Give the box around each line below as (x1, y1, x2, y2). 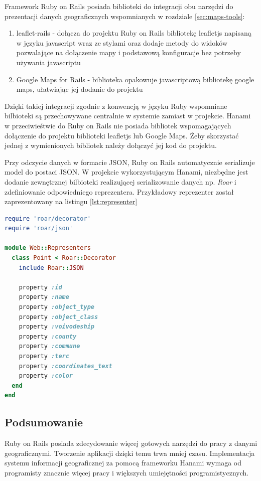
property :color (19, 372, 73, 380)
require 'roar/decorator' (5, 215, 91, 222)
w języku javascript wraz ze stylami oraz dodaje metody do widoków (16, 37, 228, 48)
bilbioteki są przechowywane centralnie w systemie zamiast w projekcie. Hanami (5, 110, 251, 121)
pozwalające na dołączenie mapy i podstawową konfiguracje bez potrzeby (16, 47, 241, 58)
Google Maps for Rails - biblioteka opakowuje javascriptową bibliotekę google (16, 74, 254, 84)
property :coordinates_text (19, 362, 112, 370)
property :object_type (19, 303, 94, 311)
